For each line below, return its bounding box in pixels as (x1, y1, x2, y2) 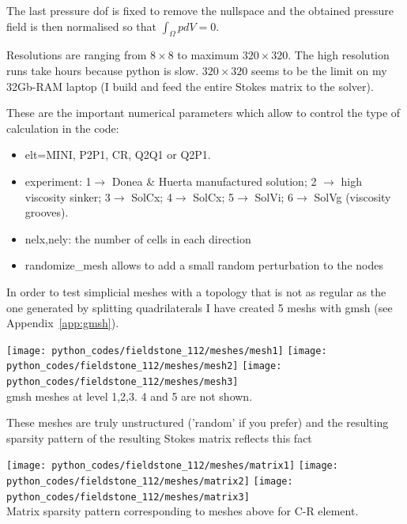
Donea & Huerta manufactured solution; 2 (111, 172, 317, 189)
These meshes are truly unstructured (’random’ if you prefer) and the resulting (6, 414, 389, 431)
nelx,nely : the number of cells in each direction (24, 230, 251, 247)
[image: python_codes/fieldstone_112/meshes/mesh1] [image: (6, 345, 327, 356)
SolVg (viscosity (314, 188, 391, 205)
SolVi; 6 (254, 188, 294, 205)
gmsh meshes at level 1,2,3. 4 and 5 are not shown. (6, 387, 253, 404)
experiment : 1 (24, 172, 92, 189)
